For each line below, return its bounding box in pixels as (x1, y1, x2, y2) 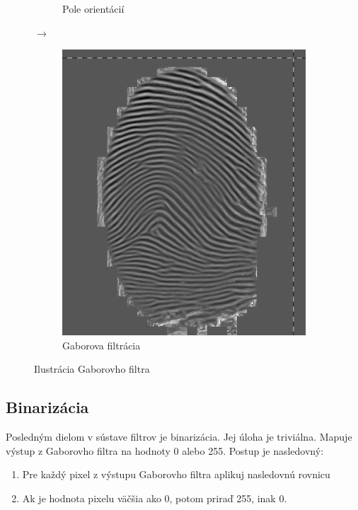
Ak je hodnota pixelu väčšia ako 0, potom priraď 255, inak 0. (22, 490, 287, 505)
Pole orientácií (62, 1, 125, 16)
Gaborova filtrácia (62, 337, 141, 352)
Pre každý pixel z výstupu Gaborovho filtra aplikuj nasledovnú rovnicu (22, 467, 330, 482)
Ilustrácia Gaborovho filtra (34, 361, 150, 376)
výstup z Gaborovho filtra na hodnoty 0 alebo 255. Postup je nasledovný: (6, 443, 324, 458)
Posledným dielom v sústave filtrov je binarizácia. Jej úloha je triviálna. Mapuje (6, 429, 352, 444)
